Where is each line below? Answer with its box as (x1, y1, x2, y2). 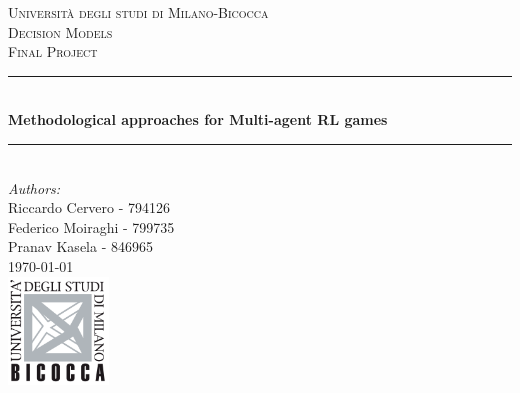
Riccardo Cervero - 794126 (8, 197, 171, 218)
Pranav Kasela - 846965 (8, 236, 153, 257)
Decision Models (8, 21, 113, 42)
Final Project (8, 41, 98, 62)
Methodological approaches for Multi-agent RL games (8, 109, 388, 130)
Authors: (8, 177, 61, 198)
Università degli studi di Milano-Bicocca (8, 2, 269, 22)
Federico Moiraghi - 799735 (8, 216, 175, 237)
